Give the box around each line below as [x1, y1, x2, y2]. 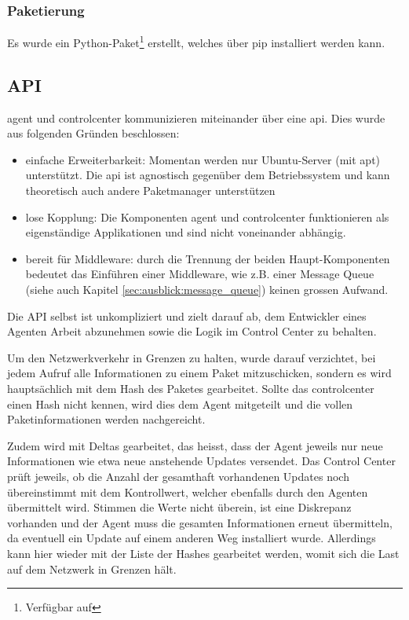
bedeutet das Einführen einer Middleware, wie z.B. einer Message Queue [25, 266, 374, 282]
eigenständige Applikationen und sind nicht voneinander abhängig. [25, 224, 346, 240]
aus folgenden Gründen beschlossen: [7, 125, 180, 141]
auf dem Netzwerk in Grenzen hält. [7, 560, 177, 577]
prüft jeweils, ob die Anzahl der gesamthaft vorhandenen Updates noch [7, 468, 349, 484]
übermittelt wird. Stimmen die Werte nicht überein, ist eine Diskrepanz [7, 499, 352, 515]
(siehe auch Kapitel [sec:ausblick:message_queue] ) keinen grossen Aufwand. [25, 281, 389, 298]
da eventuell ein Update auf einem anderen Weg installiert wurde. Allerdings [7, 530, 376, 546]
